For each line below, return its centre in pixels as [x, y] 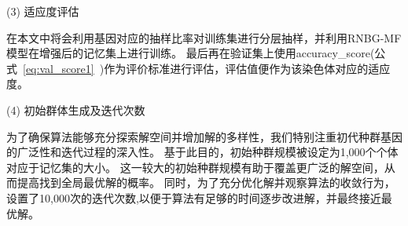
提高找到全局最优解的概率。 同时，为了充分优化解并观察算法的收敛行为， [206, 182]
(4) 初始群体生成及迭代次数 [76, 109]
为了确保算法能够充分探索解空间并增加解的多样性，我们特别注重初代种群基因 [204, 136]
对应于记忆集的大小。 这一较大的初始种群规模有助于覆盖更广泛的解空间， [195, 167]
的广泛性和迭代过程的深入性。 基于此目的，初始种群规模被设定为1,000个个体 [202, 152]
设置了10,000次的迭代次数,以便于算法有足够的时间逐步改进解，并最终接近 [194, 197]
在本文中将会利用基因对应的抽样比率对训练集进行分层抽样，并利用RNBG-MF [204, 37]
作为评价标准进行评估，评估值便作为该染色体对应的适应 [247, 68]
